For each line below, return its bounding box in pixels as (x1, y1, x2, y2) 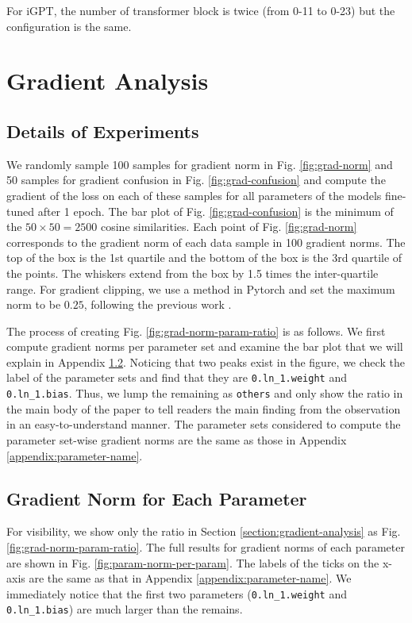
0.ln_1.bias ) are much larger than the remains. (6, 601, 243, 617)
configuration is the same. (6, 17, 132, 34)
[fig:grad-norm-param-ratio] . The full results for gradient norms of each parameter (6, 538, 405, 555)
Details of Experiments (6, 118, 199, 143)
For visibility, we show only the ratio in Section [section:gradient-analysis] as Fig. (6, 523, 401, 540)
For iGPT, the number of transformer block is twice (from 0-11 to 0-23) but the (6, 2, 395, 18)
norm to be (6, 296, 61, 313)
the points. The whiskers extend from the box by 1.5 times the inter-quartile (6, 264, 379, 281)
